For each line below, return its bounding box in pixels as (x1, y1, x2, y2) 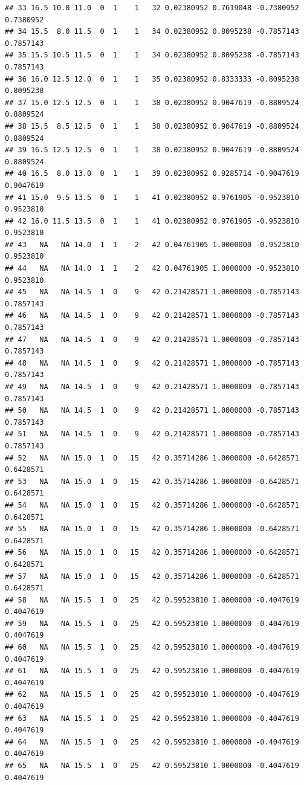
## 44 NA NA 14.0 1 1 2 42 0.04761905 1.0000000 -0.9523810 (5, 264, 299, 273)
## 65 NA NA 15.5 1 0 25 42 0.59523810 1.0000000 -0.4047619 (5, 761, 299, 770)
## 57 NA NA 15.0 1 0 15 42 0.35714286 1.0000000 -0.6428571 (5, 572, 299, 581)
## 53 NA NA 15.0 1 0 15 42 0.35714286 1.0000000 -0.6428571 (5, 477, 299, 486)
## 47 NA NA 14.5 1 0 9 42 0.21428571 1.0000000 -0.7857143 (5, 335, 299, 344)
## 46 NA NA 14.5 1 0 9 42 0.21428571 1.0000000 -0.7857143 (5, 311, 299, 320)
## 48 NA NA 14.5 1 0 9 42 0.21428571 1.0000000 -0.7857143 (5, 358, 299, 367)
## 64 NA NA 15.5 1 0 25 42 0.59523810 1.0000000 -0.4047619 (5, 737, 299, 746)
